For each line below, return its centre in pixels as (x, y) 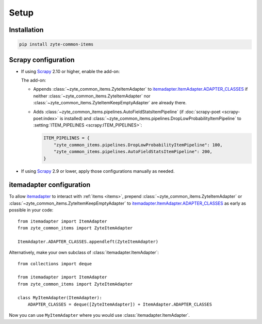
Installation (26, 30)
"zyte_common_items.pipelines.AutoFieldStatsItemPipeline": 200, (133, 152)
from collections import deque (55, 264)
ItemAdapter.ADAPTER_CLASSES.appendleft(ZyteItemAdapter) (88, 242)
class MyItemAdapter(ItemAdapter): (60, 298)
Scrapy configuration (42, 60)
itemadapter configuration (50, 185)
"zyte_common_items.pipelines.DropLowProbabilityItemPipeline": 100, (138, 145)
